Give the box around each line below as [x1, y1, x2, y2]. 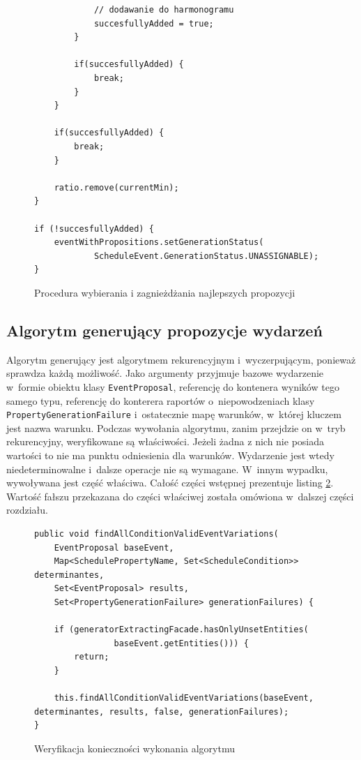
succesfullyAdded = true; [93, 18, 214, 29]
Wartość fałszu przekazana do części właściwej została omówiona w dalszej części [6, 489, 354, 503]
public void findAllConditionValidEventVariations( [34, 528, 279, 539]
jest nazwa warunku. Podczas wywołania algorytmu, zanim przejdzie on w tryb [6, 420, 346, 435]
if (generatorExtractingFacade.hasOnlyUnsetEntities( [54, 625, 309, 635]
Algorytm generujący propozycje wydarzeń [6, 319, 323, 341]
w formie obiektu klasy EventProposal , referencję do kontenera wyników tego [6, 379, 339, 394]
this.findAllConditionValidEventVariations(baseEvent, [54, 693, 314, 703]
